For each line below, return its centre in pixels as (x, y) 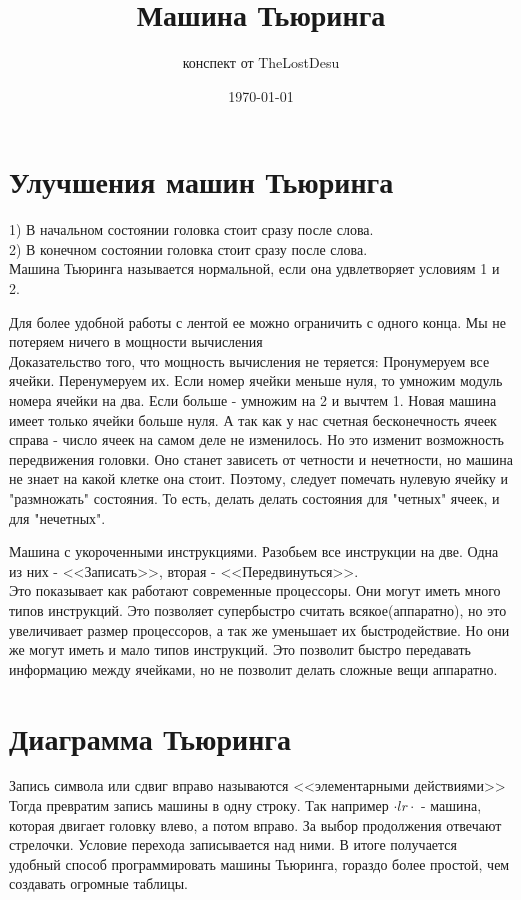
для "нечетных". (57, 517)
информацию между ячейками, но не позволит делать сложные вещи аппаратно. (253, 668)
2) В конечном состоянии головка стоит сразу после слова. (188, 248)
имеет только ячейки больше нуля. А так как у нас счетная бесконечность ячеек (253, 419)
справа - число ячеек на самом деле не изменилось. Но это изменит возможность (256, 439)
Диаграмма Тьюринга (150, 737)
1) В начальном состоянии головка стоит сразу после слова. (191, 229)
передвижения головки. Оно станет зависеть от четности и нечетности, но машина (261, 458)
